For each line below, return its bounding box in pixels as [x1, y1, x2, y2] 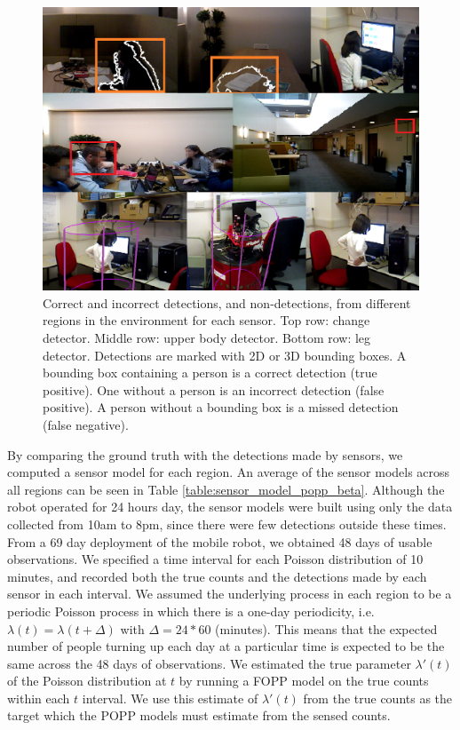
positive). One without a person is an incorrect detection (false [43, 380, 385, 399]
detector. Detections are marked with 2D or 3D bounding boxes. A [43, 345, 407, 364]
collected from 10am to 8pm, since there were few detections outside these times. [7, 514, 447, 533]
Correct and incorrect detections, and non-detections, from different [43, 293, 411, 312]
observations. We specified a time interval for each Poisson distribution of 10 [7, 550, 424, 568]
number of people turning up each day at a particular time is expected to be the [7, 637, 445, 655]
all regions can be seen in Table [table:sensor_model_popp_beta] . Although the [7, 480, 445, 498]
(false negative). [43, 415, 129, 433]
